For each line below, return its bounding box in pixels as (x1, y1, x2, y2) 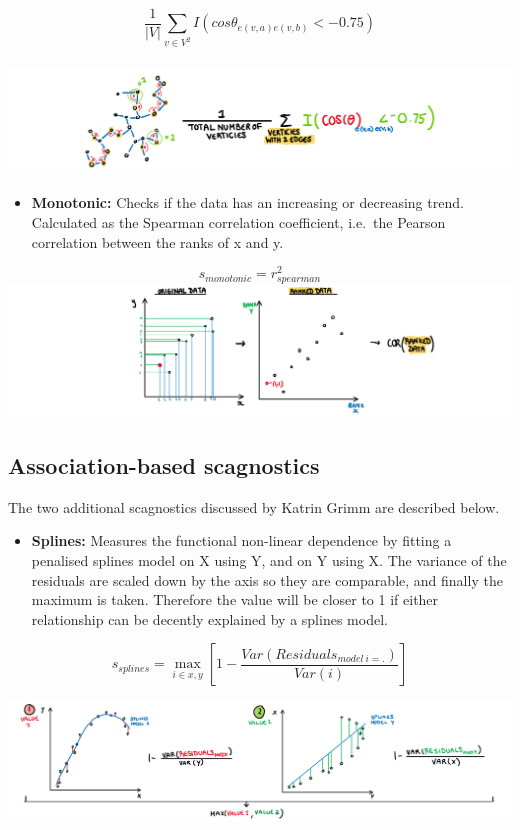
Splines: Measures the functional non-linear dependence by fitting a (31, 530, 452, 551)
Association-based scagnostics (8, 450, 320, 480)
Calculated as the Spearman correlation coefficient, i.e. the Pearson (31, 211, 446, 232)
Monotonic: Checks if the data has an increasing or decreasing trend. (31, 192, 464, 213)
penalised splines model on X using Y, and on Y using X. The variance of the (31, 550, 507, 570)
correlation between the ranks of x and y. (31, 231, 284, 252)
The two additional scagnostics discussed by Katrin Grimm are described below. (8, 496, 500, 517)
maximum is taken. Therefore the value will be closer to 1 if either (31, 589, 439, 610)
